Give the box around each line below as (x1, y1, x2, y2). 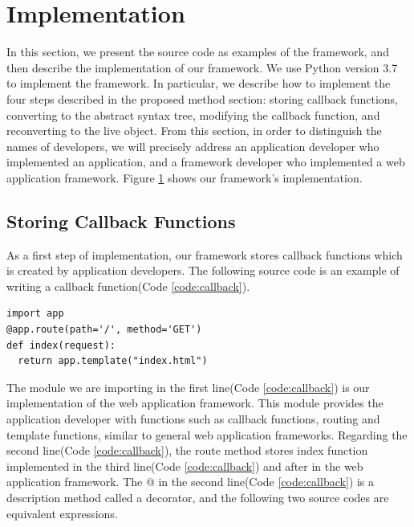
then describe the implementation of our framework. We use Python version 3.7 (6, 59, 398, 76)
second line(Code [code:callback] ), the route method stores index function (6, 442, 368, 459)
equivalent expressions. (6, 505, 118, 521)
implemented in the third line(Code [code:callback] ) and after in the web (6, 457, 363, 474)
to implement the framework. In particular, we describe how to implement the (6, 75, 391, 92)
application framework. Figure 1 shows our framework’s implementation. (6, 169, 363, 186)
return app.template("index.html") (18, 355, 208, 367)
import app (6, 308, 64, 320)
